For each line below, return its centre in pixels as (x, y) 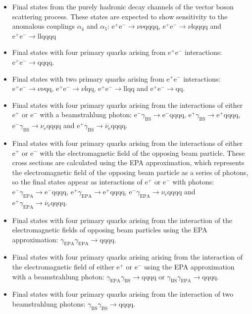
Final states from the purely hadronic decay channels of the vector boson (123, 6)
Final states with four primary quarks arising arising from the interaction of (127, 257)
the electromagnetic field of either (63, 267)
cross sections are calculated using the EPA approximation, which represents (128, 162)
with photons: (193, 182)
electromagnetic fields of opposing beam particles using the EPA (110, 230)
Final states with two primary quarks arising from (88, 78)
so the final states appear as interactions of (77, 182)
